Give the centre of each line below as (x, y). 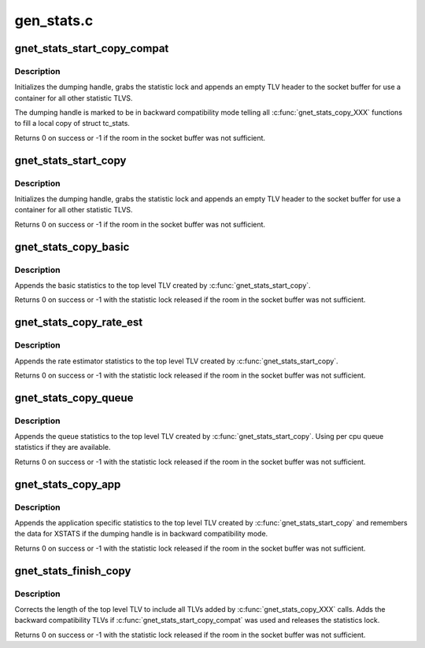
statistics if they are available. (63, 447)
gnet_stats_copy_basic (72, 247)
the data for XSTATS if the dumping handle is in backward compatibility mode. (141, 534)
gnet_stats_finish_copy (73, 571)
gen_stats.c (54, 20)
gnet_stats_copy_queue (74, 398)
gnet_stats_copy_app (68, 484)
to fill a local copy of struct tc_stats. (72, 123)
